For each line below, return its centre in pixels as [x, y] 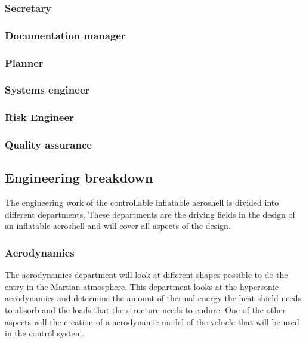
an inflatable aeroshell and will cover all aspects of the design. [118, 226]
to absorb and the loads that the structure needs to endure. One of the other [145, 310]
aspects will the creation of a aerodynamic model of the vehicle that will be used [152, 321]
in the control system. [45, 333]
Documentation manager [65, 35]
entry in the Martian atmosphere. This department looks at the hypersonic [142, 286]
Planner [24, 62]
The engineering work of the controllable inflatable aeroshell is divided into [142, 203]
